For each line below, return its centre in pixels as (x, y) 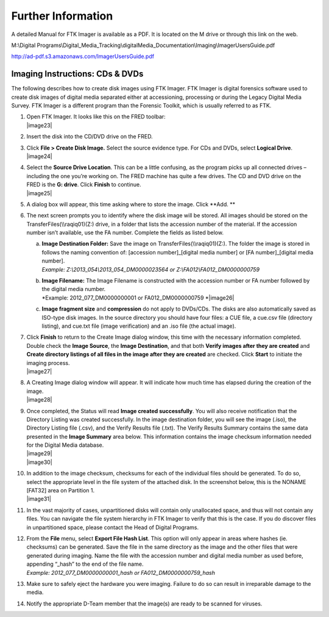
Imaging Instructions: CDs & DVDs (77, 74)
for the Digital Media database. (65, 445)
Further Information (62, 16)
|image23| (39, 125)
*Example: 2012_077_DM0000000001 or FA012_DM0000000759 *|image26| (138, 298)
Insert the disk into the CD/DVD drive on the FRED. (90, 137)
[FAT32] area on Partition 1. (61, 491)
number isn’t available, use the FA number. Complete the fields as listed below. (125, 233)
